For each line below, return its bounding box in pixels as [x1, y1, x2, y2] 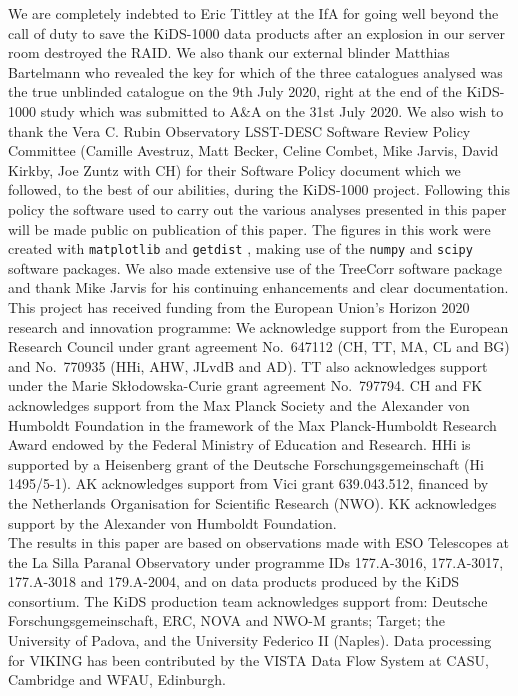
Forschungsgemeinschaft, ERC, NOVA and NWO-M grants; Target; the [8, 610, 445, 631]
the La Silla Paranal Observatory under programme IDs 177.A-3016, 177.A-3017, [8, 551, 504, 572]
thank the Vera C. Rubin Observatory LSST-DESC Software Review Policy [8, 120, 471, 141]
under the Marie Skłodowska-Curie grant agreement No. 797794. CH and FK [8, 375, 483, 396]
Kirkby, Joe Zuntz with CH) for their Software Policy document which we [8, 159, 461, 180]
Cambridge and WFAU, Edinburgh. [8, 669, 226, 690]
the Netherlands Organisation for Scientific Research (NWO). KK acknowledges [8, 492, 497, 513]
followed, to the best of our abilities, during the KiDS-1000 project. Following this [8, 179, 511, 200]
